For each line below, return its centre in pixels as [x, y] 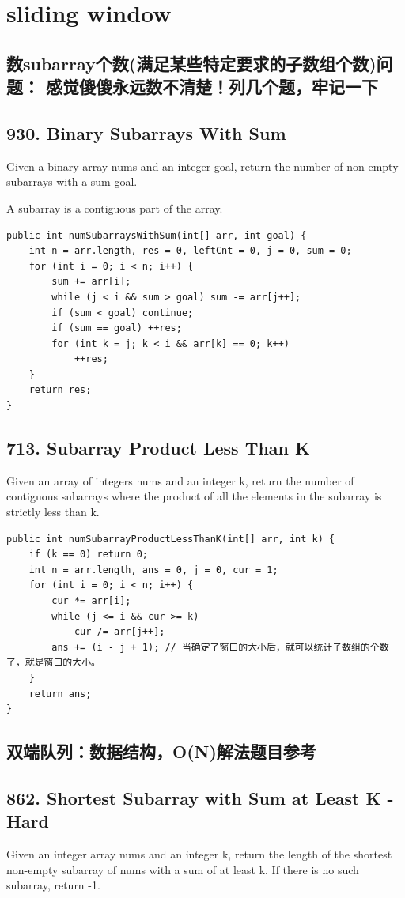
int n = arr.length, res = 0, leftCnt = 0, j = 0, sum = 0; [190, 251]
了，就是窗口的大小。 [53, 663]
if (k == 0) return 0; [88, 555]
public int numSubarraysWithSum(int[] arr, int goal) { [157, 235]
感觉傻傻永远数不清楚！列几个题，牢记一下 [212, 87]
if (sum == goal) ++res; [117, 328]
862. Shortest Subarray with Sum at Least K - [200, 797]
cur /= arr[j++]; [119, 632]
